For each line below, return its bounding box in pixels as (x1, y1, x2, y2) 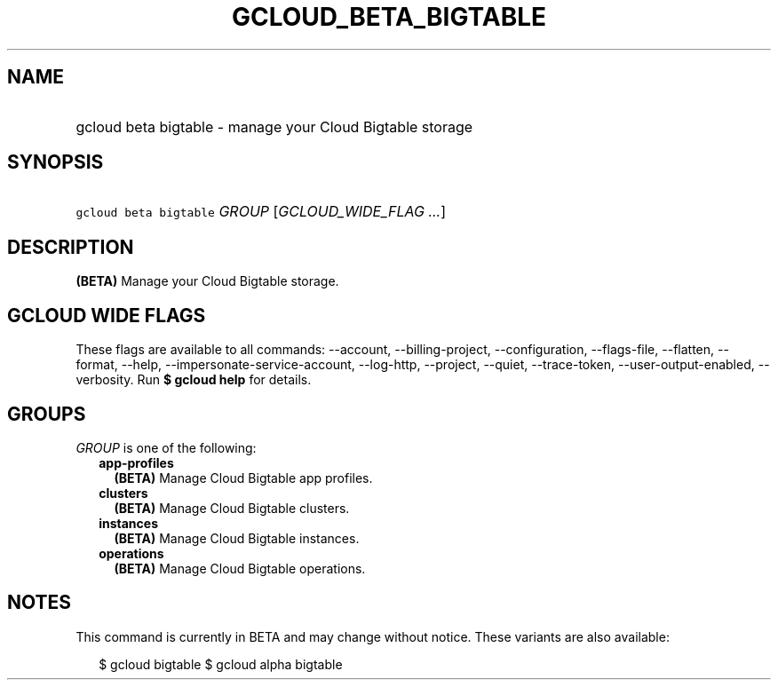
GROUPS (7, 402, 86, 425)
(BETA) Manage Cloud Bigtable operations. (114, 560, 366, 576)
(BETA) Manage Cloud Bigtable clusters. (114, 500, 350, 516)
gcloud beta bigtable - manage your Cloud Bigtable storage (75, 117, 473, 136)
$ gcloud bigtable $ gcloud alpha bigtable (99, 656, 343, 672)
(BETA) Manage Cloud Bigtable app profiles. (114, 470, 373, 486)
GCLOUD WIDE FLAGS (7, 304, 206, 327)
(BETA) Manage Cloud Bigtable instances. (114, 530, 360, 546)
